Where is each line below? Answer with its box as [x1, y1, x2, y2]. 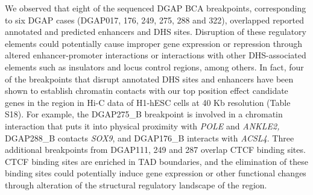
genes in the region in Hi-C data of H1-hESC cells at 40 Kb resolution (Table [5, 96, 291, 108]
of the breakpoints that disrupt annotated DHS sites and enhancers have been [5, 72, 294, 85]
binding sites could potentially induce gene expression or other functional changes [5, 167, 306, 179]
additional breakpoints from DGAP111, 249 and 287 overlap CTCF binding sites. [5, 143, 306, 156]
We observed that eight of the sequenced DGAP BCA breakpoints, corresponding [5, 2, 306, 14]
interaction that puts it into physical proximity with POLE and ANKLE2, [5, 119, 280, 132]
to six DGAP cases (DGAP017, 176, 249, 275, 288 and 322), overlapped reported [5, 13, 304, 26]
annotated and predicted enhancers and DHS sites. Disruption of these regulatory [5, 25, 306, 38]
